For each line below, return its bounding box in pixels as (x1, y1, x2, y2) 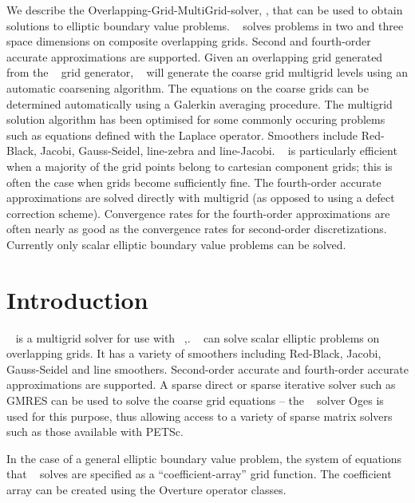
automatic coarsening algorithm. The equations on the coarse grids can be (6, 79, 369, 96)
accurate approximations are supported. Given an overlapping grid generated (6, 48, 383, 65)
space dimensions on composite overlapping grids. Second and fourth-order (6, 33, 371, 50)
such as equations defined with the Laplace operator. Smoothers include (6, 126, 358, 143)
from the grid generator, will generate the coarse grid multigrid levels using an (6, 64, 408, 81)
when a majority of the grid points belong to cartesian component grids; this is (6, 157, 393, 174)
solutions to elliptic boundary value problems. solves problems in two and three (6, 17, 404, 34)
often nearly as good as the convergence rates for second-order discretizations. (6, 220, 387, 237)
